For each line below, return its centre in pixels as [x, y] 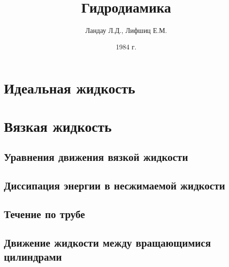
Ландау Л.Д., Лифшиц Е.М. [126, 30]
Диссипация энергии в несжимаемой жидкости [114, 185]
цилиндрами [33, 256]
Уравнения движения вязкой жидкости [96, 157]
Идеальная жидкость [70, 88]
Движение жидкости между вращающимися [107, 242]
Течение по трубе [45, 213]
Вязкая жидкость [58, 126]
